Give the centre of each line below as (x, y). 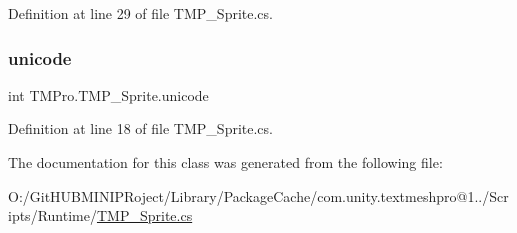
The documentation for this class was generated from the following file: (225, 162)
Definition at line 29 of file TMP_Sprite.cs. (140, 13)
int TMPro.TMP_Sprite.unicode (108, 94)
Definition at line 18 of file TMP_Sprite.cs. (140, 128)
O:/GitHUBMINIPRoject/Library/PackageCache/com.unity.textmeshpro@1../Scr (258, 195)
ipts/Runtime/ (52, 215)
